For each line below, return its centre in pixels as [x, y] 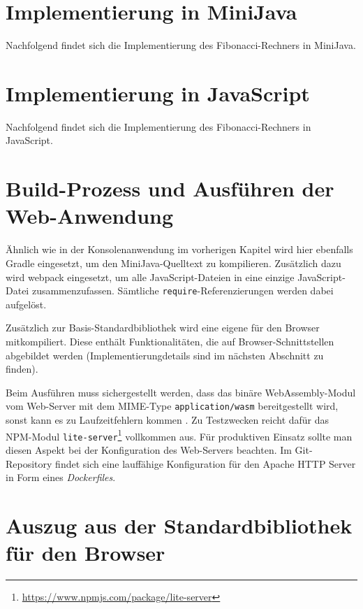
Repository [29, 463]
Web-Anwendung [90, 216]
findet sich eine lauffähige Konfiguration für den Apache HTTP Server [206, 463]
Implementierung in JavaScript [158, 93]
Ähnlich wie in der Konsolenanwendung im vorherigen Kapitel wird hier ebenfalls [179, 249]
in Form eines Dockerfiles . [61, 477]
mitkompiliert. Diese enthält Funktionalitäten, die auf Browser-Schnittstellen [170, 341]
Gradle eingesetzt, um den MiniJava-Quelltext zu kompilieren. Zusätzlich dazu [173, 263]
